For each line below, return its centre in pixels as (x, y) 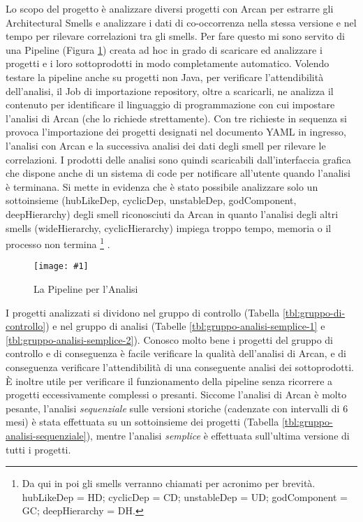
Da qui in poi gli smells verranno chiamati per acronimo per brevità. (169, 483)
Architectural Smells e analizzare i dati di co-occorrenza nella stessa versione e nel (181, 22)
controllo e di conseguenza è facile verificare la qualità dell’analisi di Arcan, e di (176, 353)
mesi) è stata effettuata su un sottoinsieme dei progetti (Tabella (142, 422)
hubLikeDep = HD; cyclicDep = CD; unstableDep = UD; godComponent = (185, 496)
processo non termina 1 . (58, 243)
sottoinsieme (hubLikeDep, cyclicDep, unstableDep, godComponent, (151, 200)
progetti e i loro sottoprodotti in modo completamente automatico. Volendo (168, 63)
